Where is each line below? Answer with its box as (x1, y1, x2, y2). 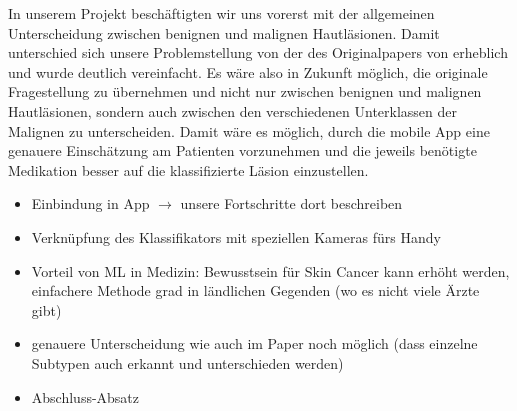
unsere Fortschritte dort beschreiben (180, 193, 403, 214)
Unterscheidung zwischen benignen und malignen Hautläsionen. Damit (8, 22, 440, 43)
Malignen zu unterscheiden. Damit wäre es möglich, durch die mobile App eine (8, 120, 490, 141)
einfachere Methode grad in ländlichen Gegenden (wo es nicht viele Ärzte (31, 280, 480, 301)
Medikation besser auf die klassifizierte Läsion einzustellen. (8, 159, 369, 180)
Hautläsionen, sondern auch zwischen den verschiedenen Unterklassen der (8, 100, 457, 121)
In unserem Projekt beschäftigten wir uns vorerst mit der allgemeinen (8, 3, 435, 23)
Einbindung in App (31, 193, 150, 214)
